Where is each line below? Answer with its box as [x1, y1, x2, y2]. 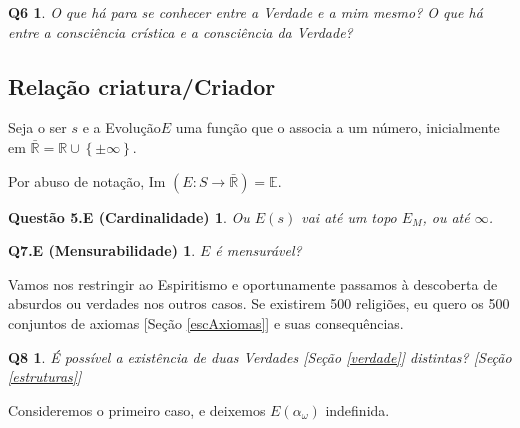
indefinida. [325, 399, 390, 420]
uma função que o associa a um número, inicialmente [175, 117, 500, 138]
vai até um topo [301, 206, 397, 227]
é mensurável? [215, 240, 302, 261]
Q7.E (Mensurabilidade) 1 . [8, 240, 196, 261]
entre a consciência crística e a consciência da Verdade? [8, 21, 353, 42]
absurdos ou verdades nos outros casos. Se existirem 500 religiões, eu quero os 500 [8, 293, 510, 314]
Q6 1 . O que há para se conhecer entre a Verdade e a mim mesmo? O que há [8, 2, 483, 22]
